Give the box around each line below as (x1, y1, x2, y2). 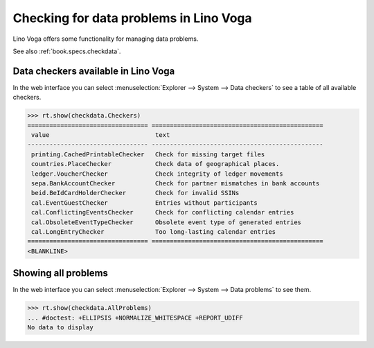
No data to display (27, 323, 93, 331)
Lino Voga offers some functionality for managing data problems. (12, 35, 199, 43)
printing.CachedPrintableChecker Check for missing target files (31, 150, 265, 158)
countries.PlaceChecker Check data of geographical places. (31, 160, 280, 168)
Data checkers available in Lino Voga (12, 65, 175, 77)
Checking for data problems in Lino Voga (12, 10, 252, 26)
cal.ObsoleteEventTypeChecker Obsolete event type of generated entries (31, 218, 301, 226)
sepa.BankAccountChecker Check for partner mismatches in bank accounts (31, 179, 320, 187)
